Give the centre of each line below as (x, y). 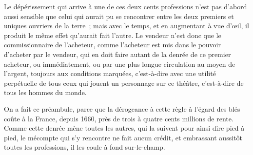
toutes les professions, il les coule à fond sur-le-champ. (85, 147)
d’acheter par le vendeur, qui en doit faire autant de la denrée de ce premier (117, 54)
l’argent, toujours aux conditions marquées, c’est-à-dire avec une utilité (110, 73)
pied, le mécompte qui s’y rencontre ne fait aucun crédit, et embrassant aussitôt (123, 137)
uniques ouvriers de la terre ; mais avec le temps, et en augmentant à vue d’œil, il (126, 26)
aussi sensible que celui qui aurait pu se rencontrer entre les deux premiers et (119, 16)
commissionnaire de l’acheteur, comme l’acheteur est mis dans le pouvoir (112, 45)
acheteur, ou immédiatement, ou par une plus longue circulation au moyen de (120, 64)
